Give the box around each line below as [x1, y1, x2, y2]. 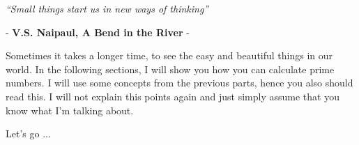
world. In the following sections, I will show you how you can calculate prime [6, 61, 335, 76]
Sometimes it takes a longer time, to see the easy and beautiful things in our [6, 48, 333, 63]
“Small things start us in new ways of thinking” [6, 1, 209, 15]
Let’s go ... [6, 126, 51, 141]
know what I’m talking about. [6, 102, 134, 117]
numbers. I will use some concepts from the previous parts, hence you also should [6, 75, 353, 90]
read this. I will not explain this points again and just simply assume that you [6, 89, 339, 103]
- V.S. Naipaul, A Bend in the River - [6, 24, 190, 39]
